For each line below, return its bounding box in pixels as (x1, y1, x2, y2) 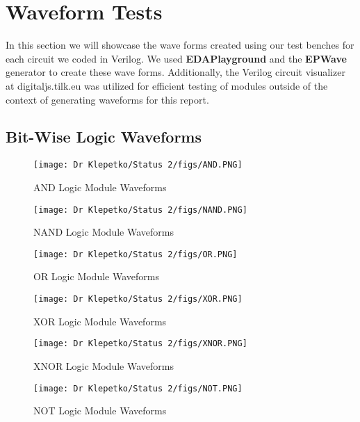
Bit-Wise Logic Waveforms (6, 126, 202, 147)
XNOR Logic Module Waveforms (33, 358, 174, 373)
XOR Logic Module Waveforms (33, 314, 167, 328)
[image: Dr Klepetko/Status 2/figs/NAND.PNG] (33, 204, 247, 215)
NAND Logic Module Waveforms (33, 225, 174, 239)
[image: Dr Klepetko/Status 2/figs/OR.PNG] (33, 249, 238, 259)
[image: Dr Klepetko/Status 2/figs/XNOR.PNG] (33, 339, 247, 349)
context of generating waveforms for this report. (6, 92, 209, 106)
